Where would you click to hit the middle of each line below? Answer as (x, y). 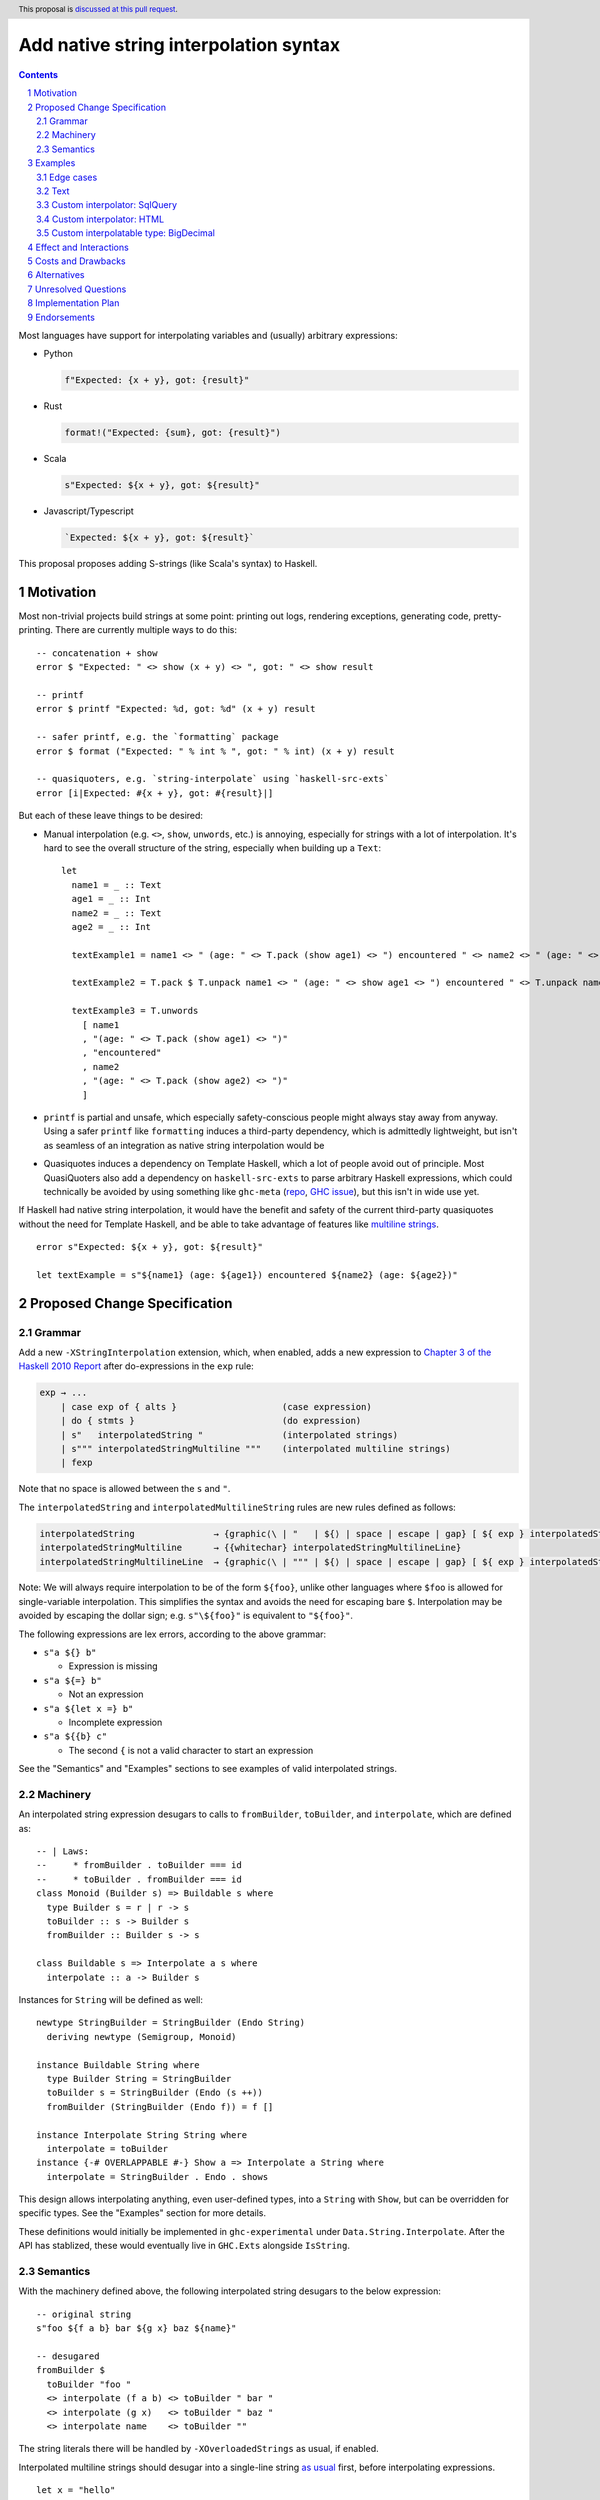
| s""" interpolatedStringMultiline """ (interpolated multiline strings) (256, 1448)
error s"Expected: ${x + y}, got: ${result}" (150, 1247)
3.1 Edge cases (67, 177)
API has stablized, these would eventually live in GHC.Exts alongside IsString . (184, 2246)
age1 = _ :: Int (111, 899)
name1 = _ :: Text (116, 884)
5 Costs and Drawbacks (77, 261)
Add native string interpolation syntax (179, 45)
